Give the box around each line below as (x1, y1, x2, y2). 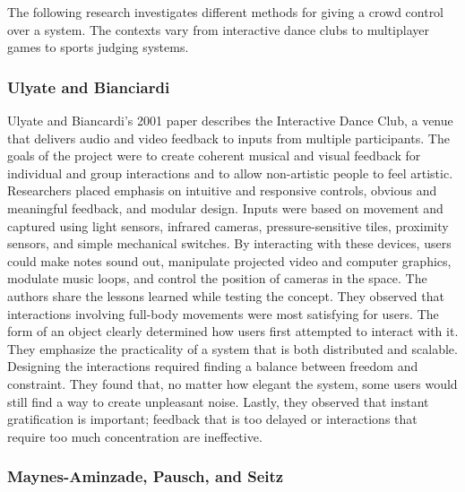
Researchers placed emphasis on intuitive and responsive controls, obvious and (7, 181, 437, 200)
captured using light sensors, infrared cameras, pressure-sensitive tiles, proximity (7, 216, 449, 235)
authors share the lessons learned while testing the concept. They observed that (7, 286, 444, 305)
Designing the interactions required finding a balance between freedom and (7, 357, 418, 375)
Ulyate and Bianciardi (7, 75, 170, 98)
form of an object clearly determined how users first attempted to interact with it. (7, 322, 459, 341)
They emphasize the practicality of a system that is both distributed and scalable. (7, 339, 458, 358)
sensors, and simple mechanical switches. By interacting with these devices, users (7, 234, 452, 253)
